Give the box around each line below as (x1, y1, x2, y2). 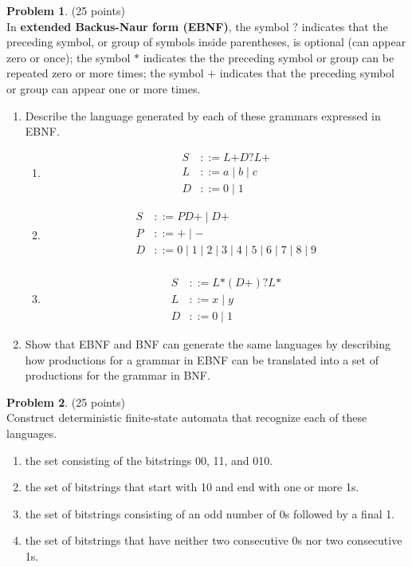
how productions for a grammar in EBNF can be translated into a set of (25, 351, 379, 368)
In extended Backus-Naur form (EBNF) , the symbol (6, 18, 289, 34)
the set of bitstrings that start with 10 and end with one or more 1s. (25, 478, 359, 495)
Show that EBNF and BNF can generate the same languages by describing (25, 336, 391, 352)
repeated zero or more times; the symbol (6, 65, 204, 81)
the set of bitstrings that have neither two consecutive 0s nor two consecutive (25, 532, 402, 549)
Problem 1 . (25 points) (6, 2, 125, 18)
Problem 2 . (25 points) (6, 393, 125, 410)
